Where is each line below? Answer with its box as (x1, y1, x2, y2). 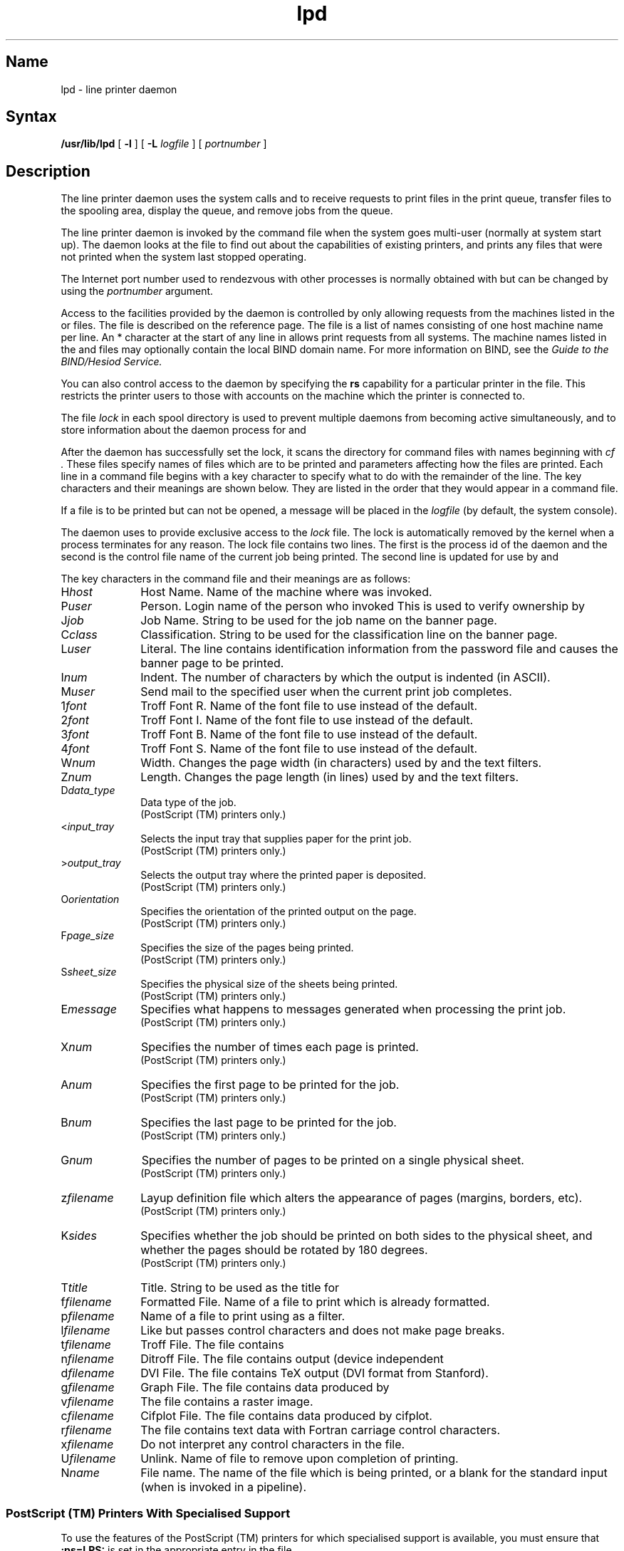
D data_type (61, 784, 115, 797)
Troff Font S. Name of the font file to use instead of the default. (140, 741, 478, 756)
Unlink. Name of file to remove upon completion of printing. (140, 1451, 459, 1466)
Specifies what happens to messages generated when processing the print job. (140, 1002, 566, 1017)
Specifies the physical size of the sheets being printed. (140, 978, 398, 991)
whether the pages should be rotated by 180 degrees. (140, 1243, 428, 1258)
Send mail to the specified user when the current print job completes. (140, 684, 512, 699)
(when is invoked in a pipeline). (140, 1480, 306, 1495)
